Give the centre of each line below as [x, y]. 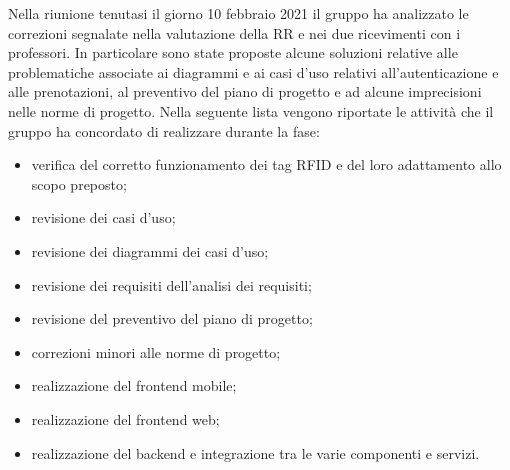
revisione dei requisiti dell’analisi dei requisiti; [171, 284]
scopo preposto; [79, 183]
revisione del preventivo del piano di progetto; [172, 318]
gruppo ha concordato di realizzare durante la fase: [164, 130]
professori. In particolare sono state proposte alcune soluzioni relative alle [233, 52]
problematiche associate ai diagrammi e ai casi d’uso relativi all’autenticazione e [253, 71]
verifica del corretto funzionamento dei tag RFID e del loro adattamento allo [266, 164]
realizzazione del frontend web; [125, 418]
